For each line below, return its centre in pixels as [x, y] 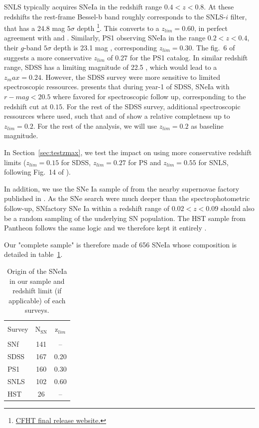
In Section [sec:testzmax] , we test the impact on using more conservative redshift [128, 152]
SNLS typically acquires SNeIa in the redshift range [83, 6]
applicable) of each [37, 300]
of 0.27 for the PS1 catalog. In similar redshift [178, 57]
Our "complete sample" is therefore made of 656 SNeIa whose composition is [121, 244]
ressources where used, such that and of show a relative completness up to [117, 116]
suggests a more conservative [48, 57]
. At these [219, 6]
